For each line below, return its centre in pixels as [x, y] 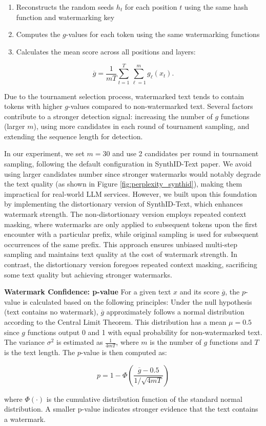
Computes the [38, 34]
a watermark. [25, 419]
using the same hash [216, 7]
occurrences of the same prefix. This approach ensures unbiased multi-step [121, 244]
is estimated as [79, 342]
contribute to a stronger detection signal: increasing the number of [108, 116]
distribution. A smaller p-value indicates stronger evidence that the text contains [131, 409]
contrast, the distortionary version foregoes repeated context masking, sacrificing [131, 264]
